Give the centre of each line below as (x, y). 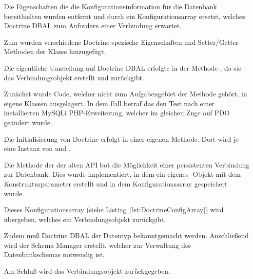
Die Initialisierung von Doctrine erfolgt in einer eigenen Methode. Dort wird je (121, 139)
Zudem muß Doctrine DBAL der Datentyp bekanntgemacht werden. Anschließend (126, 235)
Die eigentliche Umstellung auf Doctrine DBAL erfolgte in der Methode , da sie (123, 67)
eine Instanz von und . (37, 148)
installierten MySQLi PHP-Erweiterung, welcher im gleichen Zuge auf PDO (117, 113)
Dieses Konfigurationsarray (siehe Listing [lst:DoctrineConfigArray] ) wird (114, 210)
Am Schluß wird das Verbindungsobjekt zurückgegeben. (87, 271)
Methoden (19, 51)
